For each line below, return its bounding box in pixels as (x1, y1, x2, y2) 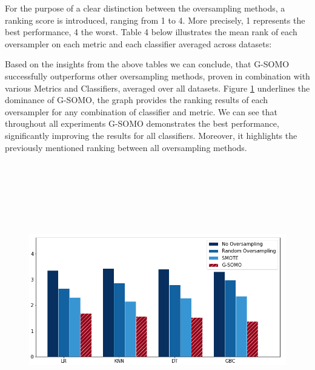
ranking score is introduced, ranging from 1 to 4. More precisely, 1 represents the (5, 13, 305, 26)
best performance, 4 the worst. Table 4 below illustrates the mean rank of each (5, 25, 297, 38)
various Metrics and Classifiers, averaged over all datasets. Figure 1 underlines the (5, 81, 310, 94)
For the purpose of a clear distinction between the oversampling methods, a (5, 2, 285, 14)
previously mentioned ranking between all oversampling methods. (5, 141, 247, 153)
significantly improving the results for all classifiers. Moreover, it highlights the (5, 129, 297, 141)
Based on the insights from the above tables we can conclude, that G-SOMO (5, 58, 290, 70)
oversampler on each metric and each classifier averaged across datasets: (5, 37, 272, 50)
